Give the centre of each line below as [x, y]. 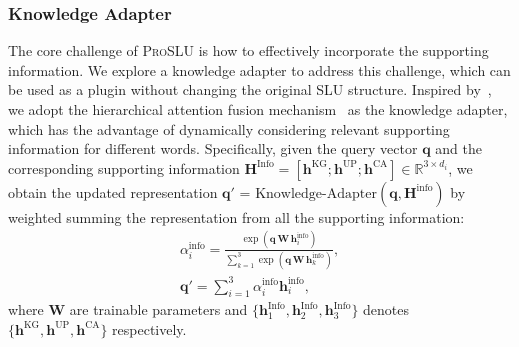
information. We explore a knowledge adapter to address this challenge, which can [259, 69]
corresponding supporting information [124, 167]
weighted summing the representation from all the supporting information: [236, 216]
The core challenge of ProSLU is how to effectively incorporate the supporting [248, 50]
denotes [386, 309]
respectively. [149, 328]
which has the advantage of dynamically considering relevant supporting [229, 128]
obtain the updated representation [113, 191]
